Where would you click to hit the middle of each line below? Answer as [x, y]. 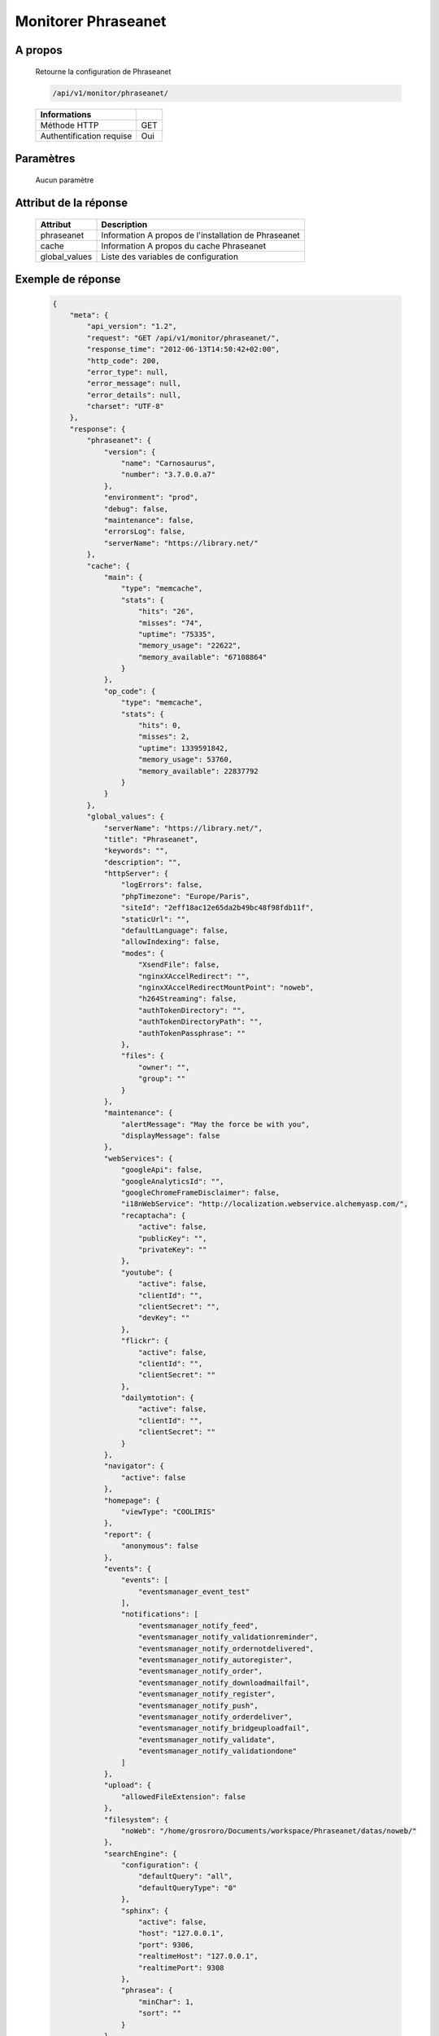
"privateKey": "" [173, 1249]
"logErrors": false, [162, 885]
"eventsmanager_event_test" [194, 1591]
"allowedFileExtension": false [183, 1797]
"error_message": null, [134, 384]
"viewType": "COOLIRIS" [168, 1512]
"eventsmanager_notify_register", [207, 1694]
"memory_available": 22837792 [199, 771]
